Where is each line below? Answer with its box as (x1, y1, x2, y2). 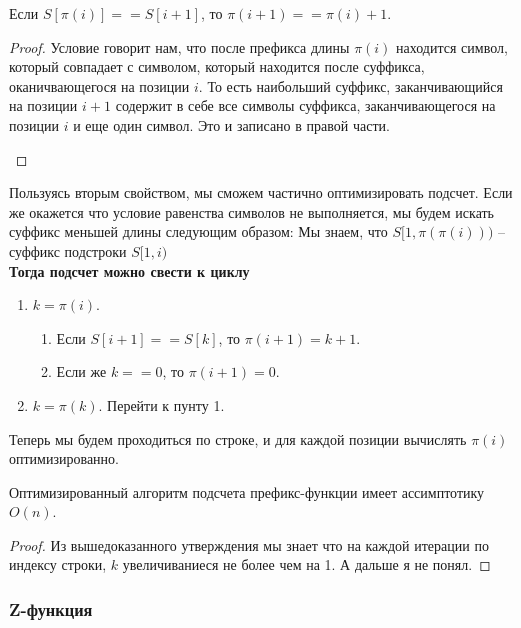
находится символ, (396, 36, 508, 57)
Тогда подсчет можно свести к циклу (9, 260, 250, 281)
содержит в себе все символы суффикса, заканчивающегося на (115, 95, 496, 116)
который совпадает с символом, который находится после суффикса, (9, 56, 425, 77)
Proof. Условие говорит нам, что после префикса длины (9, 36, 350, 57)
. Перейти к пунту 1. (98, 394, 225, 415)
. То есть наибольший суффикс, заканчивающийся (198, 75, 503, 96)
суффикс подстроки (9, 240, 127, 261)
